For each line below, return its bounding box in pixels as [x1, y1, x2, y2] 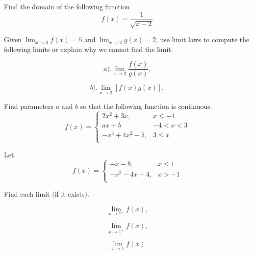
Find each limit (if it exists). [4, 189, 89, 199]
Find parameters [4, 101, 54, 111]
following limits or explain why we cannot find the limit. [4, 44, 173, 54]
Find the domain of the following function [4, 1, 130, 11]
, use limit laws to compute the [155, 34, 250, 45]
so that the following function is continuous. [80, 101, 212, 111]
